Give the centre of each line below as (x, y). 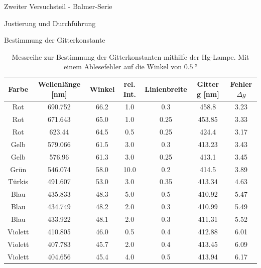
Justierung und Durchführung (50, 23)
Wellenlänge (59, 84)
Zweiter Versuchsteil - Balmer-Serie (58, 6)
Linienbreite (166, 89)
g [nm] (208, 94)
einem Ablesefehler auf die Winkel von (123, 66)
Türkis (18, 181)
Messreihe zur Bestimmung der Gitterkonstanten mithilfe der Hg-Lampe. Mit (130, 56)
